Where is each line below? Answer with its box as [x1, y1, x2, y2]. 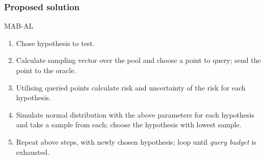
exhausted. [16, 146, 49, 157]
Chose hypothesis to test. [16, 37, 95, 48]
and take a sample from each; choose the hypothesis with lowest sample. [16, 119, 242, 130]
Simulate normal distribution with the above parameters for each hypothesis [16, 109, 254, 120]
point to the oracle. [16, 65, 76, 75]
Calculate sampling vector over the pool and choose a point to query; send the [16, 55, 261, 65]
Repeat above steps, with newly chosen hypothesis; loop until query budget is [16, 136, 256, 147]
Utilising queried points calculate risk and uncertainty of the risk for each [16, 82, 246, 93]
